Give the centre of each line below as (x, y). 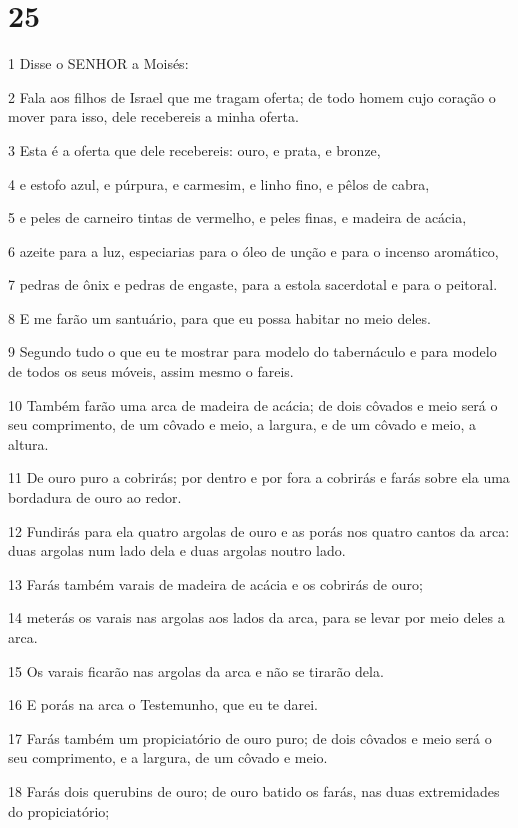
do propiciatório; (59, 810)
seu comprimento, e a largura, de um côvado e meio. (168, 757)
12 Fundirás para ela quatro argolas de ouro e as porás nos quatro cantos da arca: (259, 530)
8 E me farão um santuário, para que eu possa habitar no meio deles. (219, 317)
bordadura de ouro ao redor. (95, 497)
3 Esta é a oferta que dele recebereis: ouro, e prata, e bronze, (194, 149)
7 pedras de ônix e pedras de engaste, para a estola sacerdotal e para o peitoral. (253, 284)
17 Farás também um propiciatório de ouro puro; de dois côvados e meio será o (250, 737)
